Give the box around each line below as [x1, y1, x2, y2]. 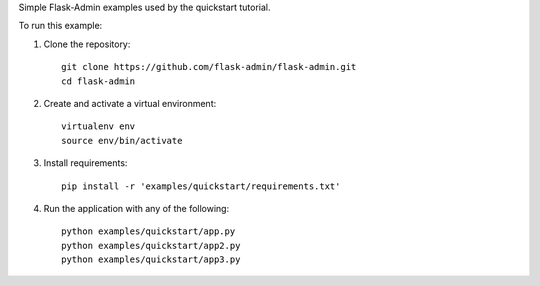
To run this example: [18, 20, 103, 32]
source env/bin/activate [61, 135, 183, 146]
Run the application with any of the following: [43, 202, 230, 214]
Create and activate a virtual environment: [43, 97, 217, 109]
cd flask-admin [61, 75, 136, 87]
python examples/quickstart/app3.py [61, 254, 241, 265]
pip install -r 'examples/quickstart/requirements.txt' [61, 180, 341, 192]
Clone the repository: [43, 38, 131, 50]
